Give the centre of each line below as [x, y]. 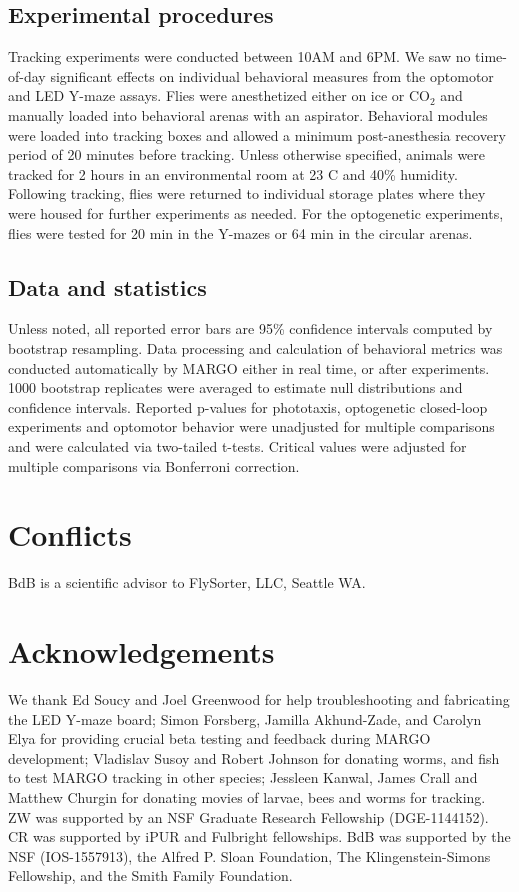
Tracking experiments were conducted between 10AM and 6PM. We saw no [239, 56]
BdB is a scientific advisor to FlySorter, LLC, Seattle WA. [187, 582]
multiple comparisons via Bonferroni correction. [154, 465]
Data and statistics [107, 286]
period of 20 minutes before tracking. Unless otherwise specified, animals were [247, 154]
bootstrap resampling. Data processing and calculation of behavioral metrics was [255, 347]
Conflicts [70, 534]
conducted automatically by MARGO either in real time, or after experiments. [249, 367]
